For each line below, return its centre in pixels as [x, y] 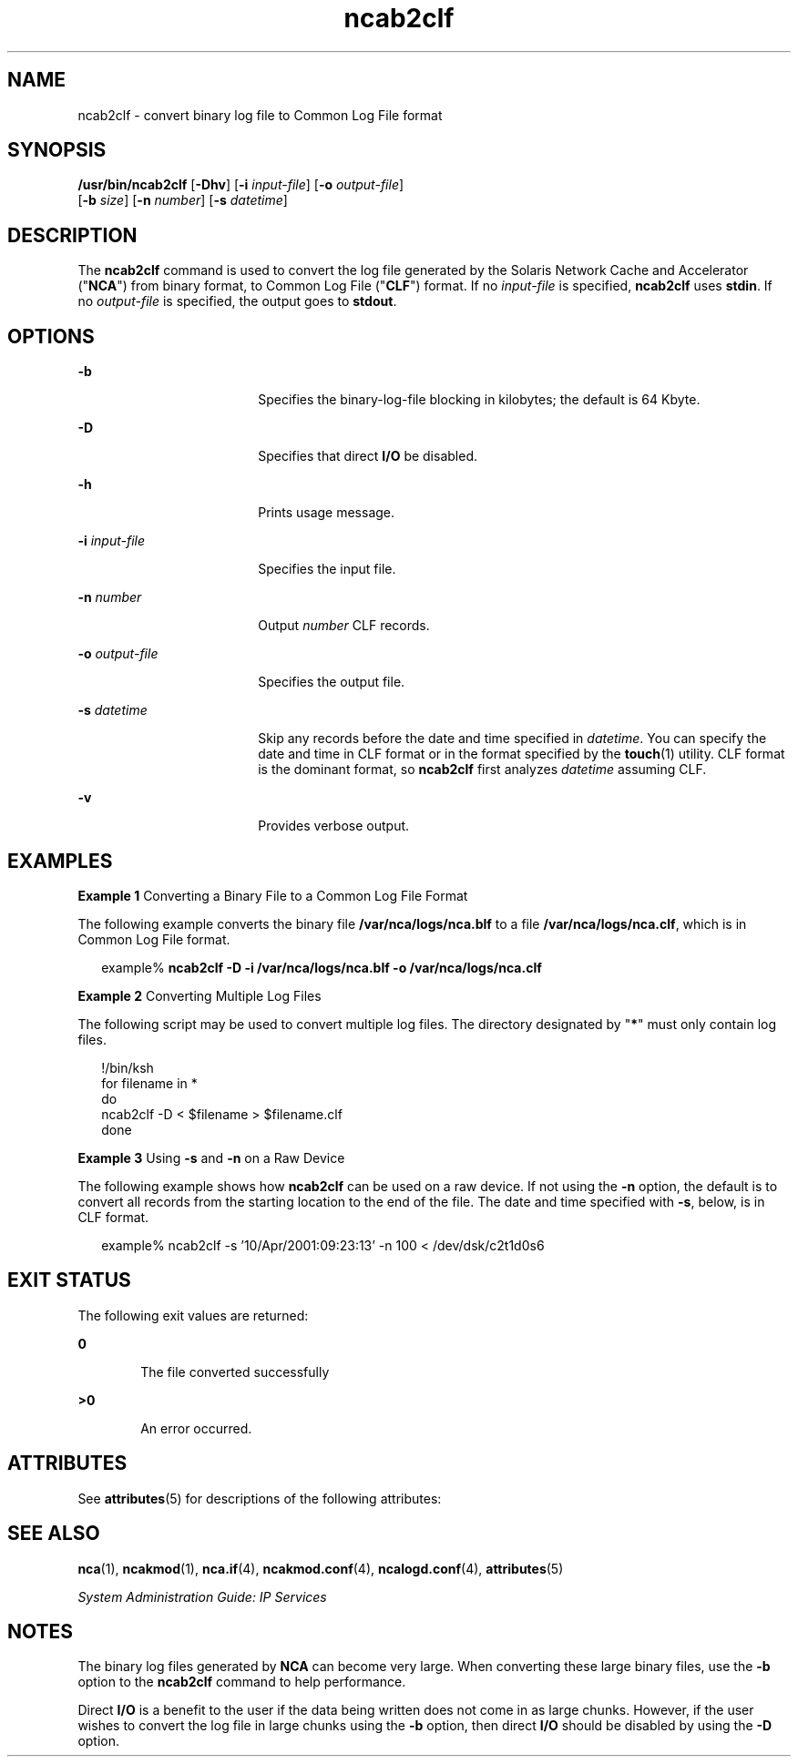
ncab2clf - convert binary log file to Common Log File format [260, 115]
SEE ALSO [54, 1534]
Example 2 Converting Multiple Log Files [199, 995]
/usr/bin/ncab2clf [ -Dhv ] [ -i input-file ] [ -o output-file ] [241, 185]
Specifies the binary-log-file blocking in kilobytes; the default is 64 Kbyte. [479, 400]
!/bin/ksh [128, 1067]
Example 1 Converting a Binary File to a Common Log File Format [273, 895]
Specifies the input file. [327, 569]
